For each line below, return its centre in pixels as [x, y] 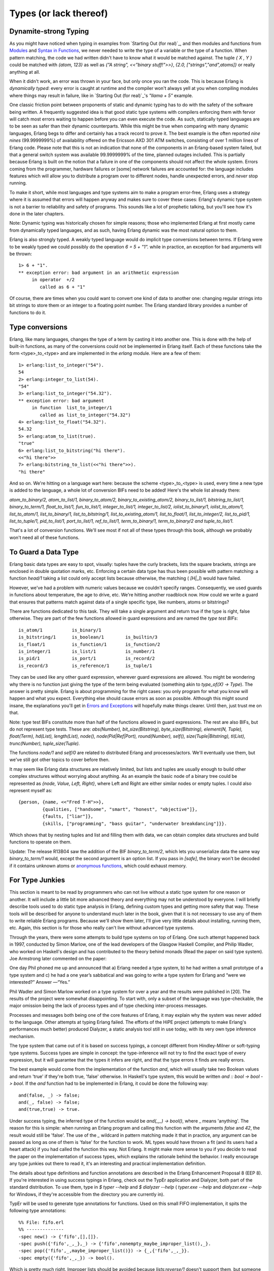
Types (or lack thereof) [59, 13]
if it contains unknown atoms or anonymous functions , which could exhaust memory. [98, 866]
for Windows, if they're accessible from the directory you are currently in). [87, 1194]
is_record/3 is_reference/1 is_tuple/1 [85, 665]
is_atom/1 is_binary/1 [60, 630]
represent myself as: [31, 791]
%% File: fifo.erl [41, 1222]
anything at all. [25, 72]
